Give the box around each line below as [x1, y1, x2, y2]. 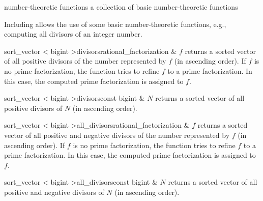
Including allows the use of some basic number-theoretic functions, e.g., [4, 18, 226, 29]
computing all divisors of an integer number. [4, 28, 142, 39]
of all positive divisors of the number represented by [4, 55, 166, 66]
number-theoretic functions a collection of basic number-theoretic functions [4, 2, 238, 12]
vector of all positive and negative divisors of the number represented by [4, 129, 230, 140]
